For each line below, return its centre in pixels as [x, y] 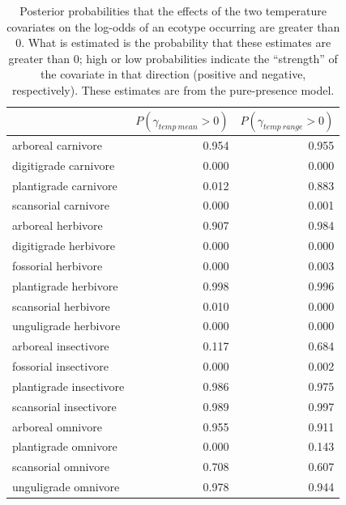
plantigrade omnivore [65, 446]
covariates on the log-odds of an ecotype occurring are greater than [173, 26]
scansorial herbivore [61, 306]
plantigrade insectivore [68, 386]
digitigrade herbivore [64, 246]
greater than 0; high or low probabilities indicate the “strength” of [173, 58]
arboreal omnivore [57, 426]
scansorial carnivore [61, 205]
